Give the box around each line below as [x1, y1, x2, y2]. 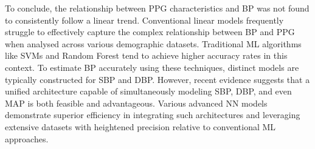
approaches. [5, 132, 49, 145]
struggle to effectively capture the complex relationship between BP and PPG [5, 25, 295, 38]
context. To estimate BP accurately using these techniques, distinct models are [5, 61, 299, 73]
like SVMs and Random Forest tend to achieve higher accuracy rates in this [5, 49, 288, 62]
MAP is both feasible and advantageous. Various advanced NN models [5, 96, 268, 109]
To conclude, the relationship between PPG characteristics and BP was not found [5, 2, 310, 14]
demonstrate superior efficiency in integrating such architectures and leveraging [5, 108, 300, 121]
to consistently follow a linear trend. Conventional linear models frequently [5, 13, 284, 26]
